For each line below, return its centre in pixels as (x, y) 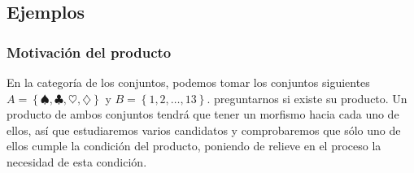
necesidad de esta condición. (77, 161)
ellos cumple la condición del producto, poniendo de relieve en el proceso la (194, 146)
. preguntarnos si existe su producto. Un (307, 98)
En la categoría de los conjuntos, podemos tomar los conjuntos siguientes (188, 82)
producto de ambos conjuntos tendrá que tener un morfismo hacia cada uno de (203, 114)
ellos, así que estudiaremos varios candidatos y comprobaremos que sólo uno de (204, 130)
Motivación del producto (89, 52)
